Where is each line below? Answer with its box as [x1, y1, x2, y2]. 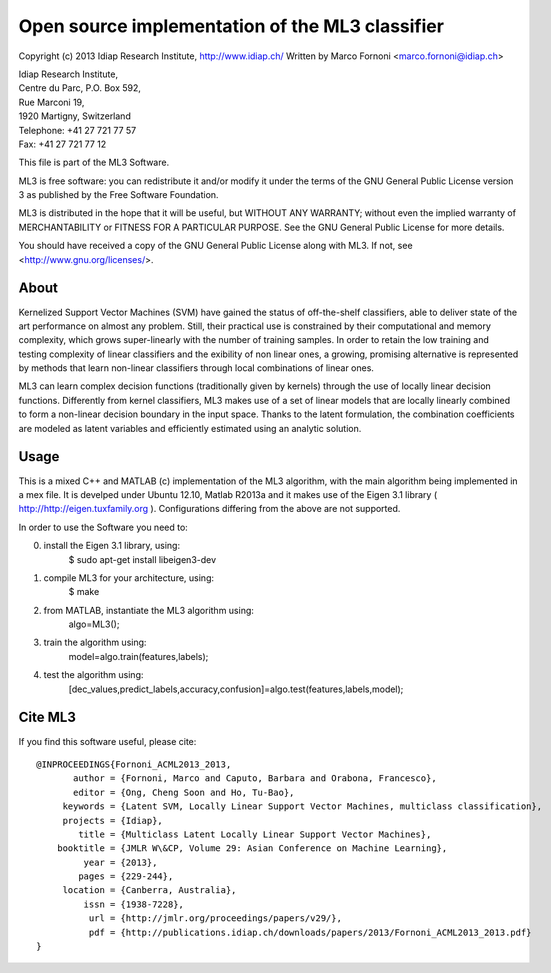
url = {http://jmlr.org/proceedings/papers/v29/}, [88, 913, 342, 924]
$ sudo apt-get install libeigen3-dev [68, 553, 217, 565]
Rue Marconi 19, [18, 96, 85, 108]
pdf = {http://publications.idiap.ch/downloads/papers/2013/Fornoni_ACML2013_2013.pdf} [88, 926, 532, 938]
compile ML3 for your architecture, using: [43, 571, 215, 584]
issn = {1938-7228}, [83, 898, 185, 910]
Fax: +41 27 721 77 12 [18, 138, 107, 150]
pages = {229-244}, [78, 871, 174, 882]
